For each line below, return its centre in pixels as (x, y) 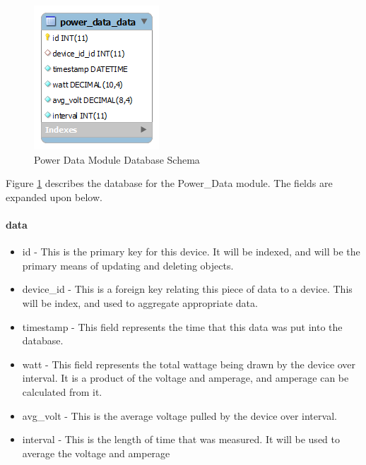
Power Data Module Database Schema (117, 159)
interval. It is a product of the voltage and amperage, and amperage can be (185, 378)
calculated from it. (62, 391)
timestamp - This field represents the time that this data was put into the (182, 326)
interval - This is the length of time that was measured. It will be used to (181, 439)
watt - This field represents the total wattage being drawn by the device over (189, 364)
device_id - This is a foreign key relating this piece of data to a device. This (187, 289)
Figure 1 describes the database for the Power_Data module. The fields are (169, 183)
